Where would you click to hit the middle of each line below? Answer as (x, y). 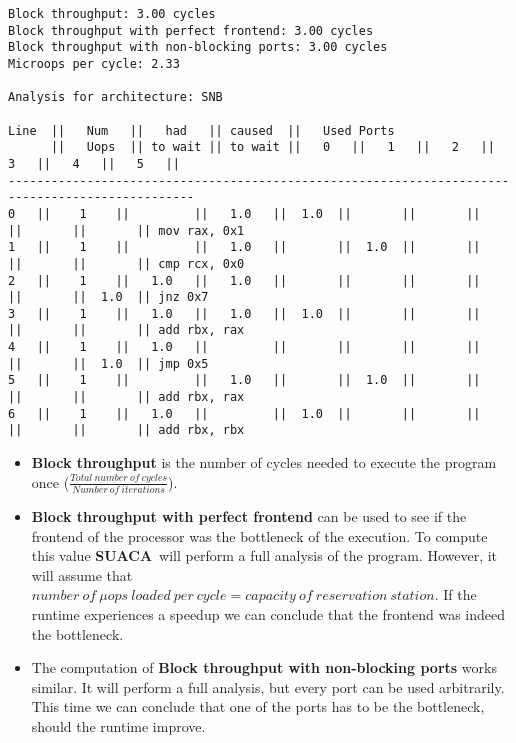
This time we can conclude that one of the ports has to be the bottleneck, (258, 706)
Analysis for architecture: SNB (115, 97)
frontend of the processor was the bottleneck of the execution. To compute (259, 535)
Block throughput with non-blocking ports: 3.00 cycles (198, 47)
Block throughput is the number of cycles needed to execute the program (264, 462)
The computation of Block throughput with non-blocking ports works (264, 667)
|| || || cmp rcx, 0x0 (126, 263)
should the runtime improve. (118, 725)
